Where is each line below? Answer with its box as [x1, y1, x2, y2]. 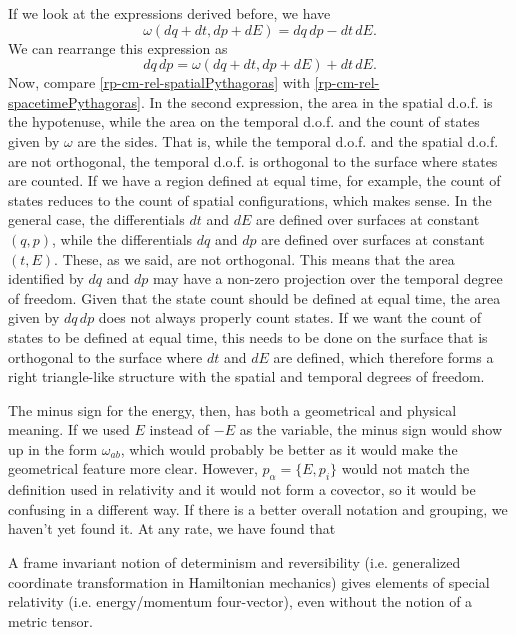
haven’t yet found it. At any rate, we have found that [8, 518, 336, 539]
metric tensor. [8, 610, 93, 631]
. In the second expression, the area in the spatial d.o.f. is [141, 91, 493, 112]
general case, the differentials [8, 209, 185, 230]
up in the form [8, 438, 98, 459]
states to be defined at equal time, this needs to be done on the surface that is [8, 326, 488, 347]
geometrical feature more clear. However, [8, 458, 258, 479]
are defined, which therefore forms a [273, 346, 494, 367]
